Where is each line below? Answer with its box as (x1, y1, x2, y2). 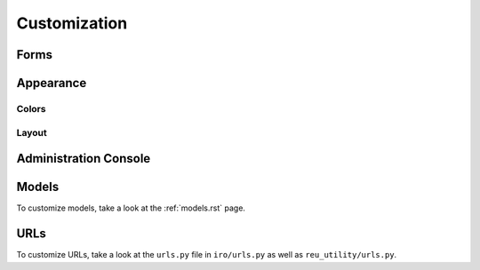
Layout (16, 126, 48, 139)
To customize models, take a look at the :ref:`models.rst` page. (16, 202, 246, 213)
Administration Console (16, 151, 151, 166)
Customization (16, 13, 128, 33)
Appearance (16, 75, 87, 91)
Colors (16, 102, 46, 115)
